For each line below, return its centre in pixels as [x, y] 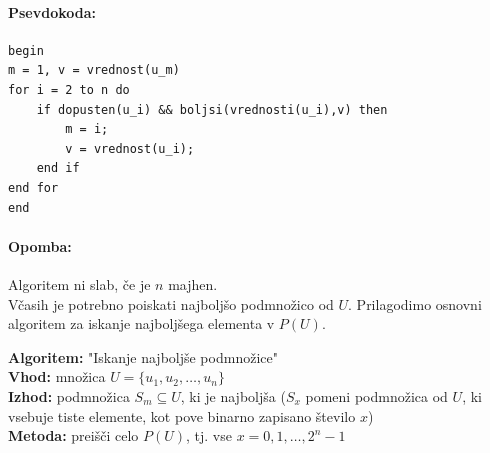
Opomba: [40, 245]
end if [58, 168]
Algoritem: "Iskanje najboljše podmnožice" [143, 356]
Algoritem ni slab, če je [79, 283]
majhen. [193, 283]
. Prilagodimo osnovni [415, 303]
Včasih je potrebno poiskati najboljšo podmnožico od [171, 303]
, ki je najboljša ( [233, 395]
